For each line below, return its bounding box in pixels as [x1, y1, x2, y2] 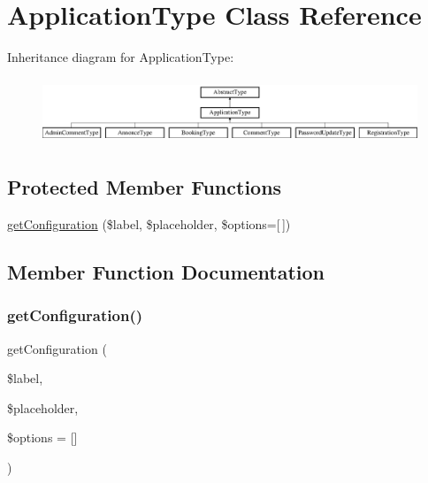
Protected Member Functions [7, 173, 282, 201]
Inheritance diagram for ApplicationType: [7, 48, 234, 66]
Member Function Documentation [7, 258, 325, 286]
